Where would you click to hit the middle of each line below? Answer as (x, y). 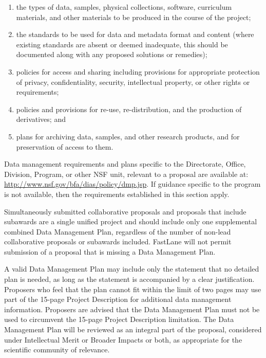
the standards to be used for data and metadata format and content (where (135, 34)
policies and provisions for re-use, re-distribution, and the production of (129, 109)
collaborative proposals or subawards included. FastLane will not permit (118, 241)
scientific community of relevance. (57, 350)
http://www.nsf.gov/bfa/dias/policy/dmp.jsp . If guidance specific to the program (132, 184)
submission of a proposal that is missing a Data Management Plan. (110, 251)
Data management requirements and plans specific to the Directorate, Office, (125, 164)
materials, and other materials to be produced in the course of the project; (134, 17)
